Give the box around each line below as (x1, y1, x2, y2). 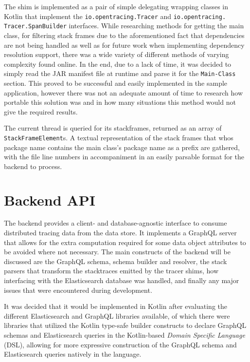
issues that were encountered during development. (4, 285, 152, 295)
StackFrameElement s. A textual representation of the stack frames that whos (4, 132, 233, 142)
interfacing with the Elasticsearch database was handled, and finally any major (4, 275, 239, 286)
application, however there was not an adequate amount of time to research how (4, 87, 243, 97)
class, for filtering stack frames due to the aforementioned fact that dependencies (4, 30, 245, 40)
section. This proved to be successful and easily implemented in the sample (4, 77, 228, 88)
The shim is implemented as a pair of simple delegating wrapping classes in (4, 1, 229, 11)
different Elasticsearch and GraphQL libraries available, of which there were (4, 310, 230, 321)
